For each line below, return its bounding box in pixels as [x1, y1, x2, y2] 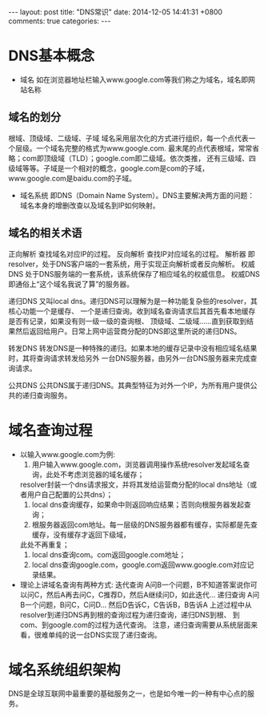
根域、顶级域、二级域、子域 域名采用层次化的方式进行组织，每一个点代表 [8, 133, 249, 143]
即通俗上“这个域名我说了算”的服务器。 [8, 279, 134, 289]
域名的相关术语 [8, 226, 82, 240]
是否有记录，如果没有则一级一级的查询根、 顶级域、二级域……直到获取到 [8, 316, 247, 326]
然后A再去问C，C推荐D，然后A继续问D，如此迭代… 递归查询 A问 [46, 589, 260, 599]
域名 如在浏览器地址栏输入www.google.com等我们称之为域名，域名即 [19, 75, 249, 84]
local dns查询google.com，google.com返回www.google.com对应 [31, 560, 247, 569]
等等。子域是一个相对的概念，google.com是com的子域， [22, 163, 210, 173]
